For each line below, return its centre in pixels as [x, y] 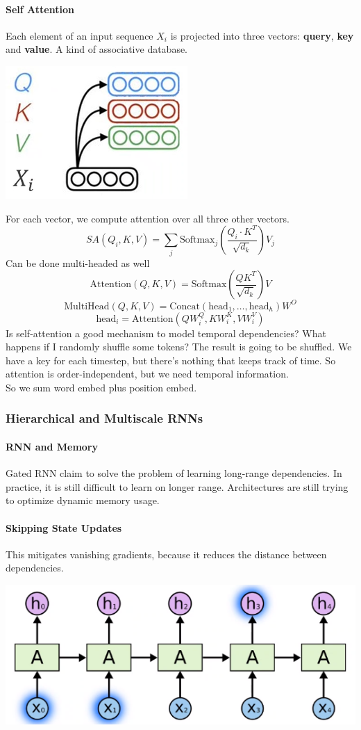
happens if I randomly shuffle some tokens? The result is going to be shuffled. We [179, 347]
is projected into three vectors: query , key [262, 35]
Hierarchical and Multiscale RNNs [104, 418]
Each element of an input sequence [79, 35]
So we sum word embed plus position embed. [101, 387]
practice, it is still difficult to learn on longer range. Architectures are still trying [177, 486]
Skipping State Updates [64, 527]
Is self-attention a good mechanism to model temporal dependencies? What [166, 333]
